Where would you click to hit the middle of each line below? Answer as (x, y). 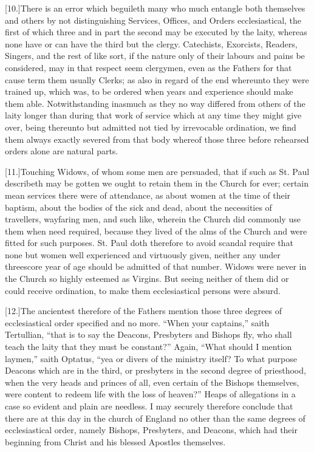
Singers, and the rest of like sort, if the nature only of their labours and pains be (155, 56)
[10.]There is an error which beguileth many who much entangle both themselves (155, 8)
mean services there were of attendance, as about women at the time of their (148, 195)
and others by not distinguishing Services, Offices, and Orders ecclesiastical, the (153, 20)
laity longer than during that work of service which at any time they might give (153, 115)
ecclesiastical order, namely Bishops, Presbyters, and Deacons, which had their (151, 430)
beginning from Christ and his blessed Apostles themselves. (115, 441)
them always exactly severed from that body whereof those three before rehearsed (157, 139)
